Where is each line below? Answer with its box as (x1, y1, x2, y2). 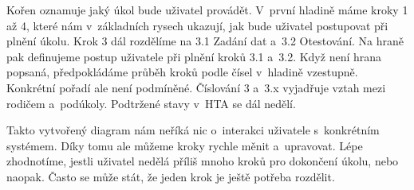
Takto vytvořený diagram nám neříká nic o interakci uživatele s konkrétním (6, 122, 380, 138)
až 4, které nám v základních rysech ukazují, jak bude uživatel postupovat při (6, 17, 388, 33)
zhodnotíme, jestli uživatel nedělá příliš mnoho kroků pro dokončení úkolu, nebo (6, 153, 399, 169)
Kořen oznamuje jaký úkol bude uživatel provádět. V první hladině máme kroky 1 (6, 2, 408, 17)
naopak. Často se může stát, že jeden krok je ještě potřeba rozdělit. (6, 168, 335, 184)
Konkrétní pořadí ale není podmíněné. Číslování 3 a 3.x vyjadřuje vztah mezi (6, 79, 386, 95)
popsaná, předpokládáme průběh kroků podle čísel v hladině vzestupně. (6, 64, 358, 80)
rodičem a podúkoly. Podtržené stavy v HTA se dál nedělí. (6, 95, 296, 111)
